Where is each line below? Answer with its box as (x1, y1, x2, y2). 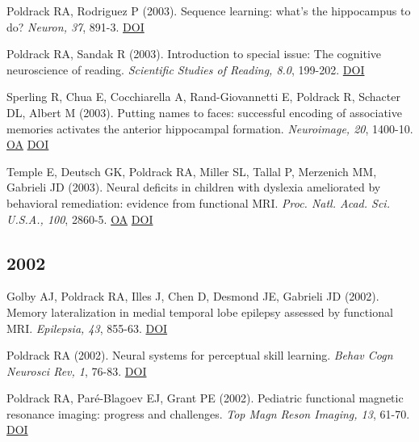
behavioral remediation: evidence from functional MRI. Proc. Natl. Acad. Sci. (6, 194, 390, 211)
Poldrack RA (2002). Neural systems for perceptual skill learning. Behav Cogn (6, 347, 393, 364)
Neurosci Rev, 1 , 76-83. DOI (6, 362, 147, 379)
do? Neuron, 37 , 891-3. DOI (6, 18, 145, 35)
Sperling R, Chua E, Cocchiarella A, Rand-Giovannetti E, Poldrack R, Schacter (6, 88, 400, 105)
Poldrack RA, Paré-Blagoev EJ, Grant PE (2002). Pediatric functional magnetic (6, 389, 404, 406)
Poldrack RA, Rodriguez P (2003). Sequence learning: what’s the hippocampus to (6, 2, 411, 19)
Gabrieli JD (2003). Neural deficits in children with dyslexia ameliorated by (6, 179, 381, 196)
